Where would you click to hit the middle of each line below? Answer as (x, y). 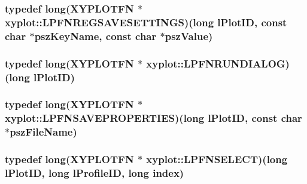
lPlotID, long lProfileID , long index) (95, 172)
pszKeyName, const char (95, 36)
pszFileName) (43, 132)
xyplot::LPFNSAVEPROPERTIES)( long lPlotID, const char (153, 118)
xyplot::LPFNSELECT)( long (217, 159)
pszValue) (189, 36)
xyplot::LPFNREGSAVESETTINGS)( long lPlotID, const (146, 22)
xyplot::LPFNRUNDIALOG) (218, 63)
